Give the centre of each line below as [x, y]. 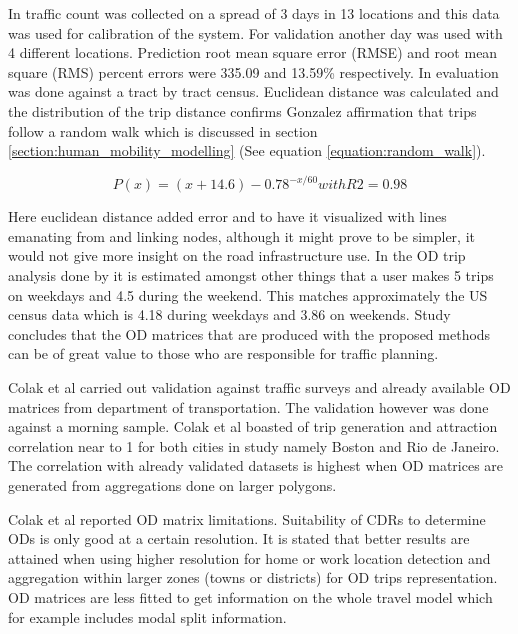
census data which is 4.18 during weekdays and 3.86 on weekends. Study [229, 314]
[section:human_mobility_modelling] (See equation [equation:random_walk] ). [247, 150]
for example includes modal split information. [147, 616]
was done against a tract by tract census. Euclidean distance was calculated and [253, 91]
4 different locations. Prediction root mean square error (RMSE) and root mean [253, 52]
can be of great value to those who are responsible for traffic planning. [223, 353]
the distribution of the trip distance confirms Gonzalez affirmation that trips [242, 110]
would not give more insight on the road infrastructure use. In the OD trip [237, 255]
